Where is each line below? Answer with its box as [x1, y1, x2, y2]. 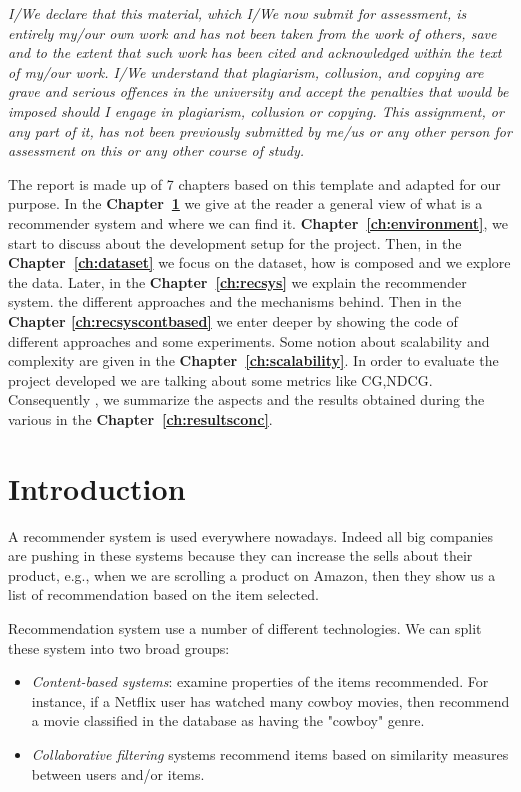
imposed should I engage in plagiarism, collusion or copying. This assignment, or [8, 100, 504, 121]
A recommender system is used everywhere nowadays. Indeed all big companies [8, 525, 494, 546]
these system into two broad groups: [8, 637, 230, 658]
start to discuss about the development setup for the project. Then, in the [8, 232, 462, 253]
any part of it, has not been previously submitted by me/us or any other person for [8, 120, 512, 141]
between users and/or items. [31, 763, 205, 784]
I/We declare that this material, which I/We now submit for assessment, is [8, 3, 467, 23]
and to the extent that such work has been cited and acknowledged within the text [8, 42, 502, 63]
